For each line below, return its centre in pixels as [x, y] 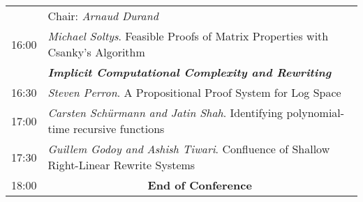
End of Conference [200, 185]
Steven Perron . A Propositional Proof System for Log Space [194, 92]
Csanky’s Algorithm [96, 52]
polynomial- [316, 112]
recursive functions [119, 129]
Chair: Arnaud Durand [103, 16]
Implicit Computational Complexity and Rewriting [190, 72]
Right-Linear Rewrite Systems [121, 165]
